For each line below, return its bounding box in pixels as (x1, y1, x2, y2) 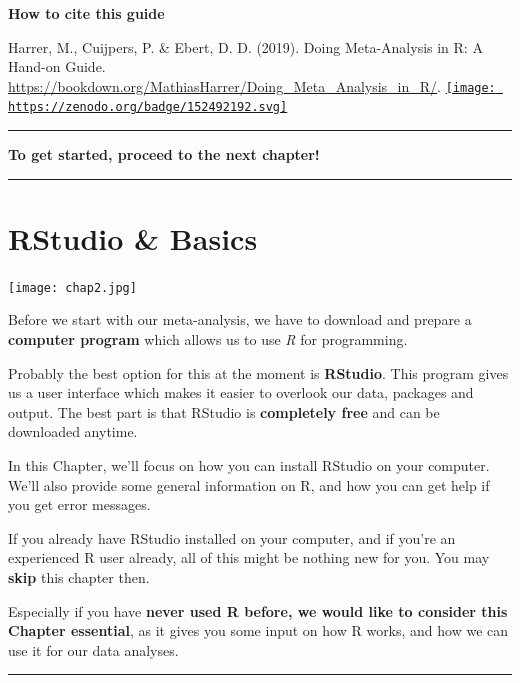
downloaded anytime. (8, 421, 138, 442)
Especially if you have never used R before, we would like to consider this (8, 600, 508, 621)
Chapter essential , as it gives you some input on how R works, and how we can (8, 620, 509, 641)
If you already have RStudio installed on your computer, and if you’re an (8, 527, 456, 548)
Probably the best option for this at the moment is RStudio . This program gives (8, 362, 509, 383)
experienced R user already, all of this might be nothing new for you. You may (8, 547, 490, 568)
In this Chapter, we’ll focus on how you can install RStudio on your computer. (8, 455, 490, 476)
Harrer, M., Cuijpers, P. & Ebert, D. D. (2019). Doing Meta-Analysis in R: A (8, 36, 483, 57)
